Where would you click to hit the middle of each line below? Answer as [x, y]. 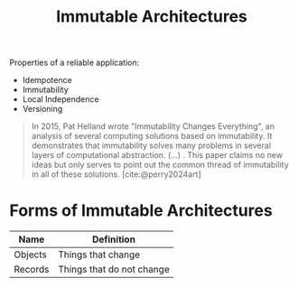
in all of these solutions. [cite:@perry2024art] [116, 174]
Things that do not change [114, 270]
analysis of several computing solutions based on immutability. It [152, 136]
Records [32, 270]
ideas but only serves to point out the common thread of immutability [160, 165]
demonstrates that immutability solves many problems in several [151, 145]
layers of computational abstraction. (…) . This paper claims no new [157, 155]
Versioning [42, 109]
